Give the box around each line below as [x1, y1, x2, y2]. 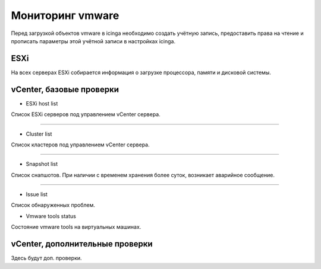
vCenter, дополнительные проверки [11, 239, 153, 249]
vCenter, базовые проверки [11, 84, 119, 94]
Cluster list [26, 130, 52, 137]
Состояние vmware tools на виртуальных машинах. [11, 223, 141, 230]
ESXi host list [26, 100, 58, 107]
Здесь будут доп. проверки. [11, 255, 83, 262]
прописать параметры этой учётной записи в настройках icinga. [11, 37, 175, 44]
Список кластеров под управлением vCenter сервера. [11, 141, 150, 148]
